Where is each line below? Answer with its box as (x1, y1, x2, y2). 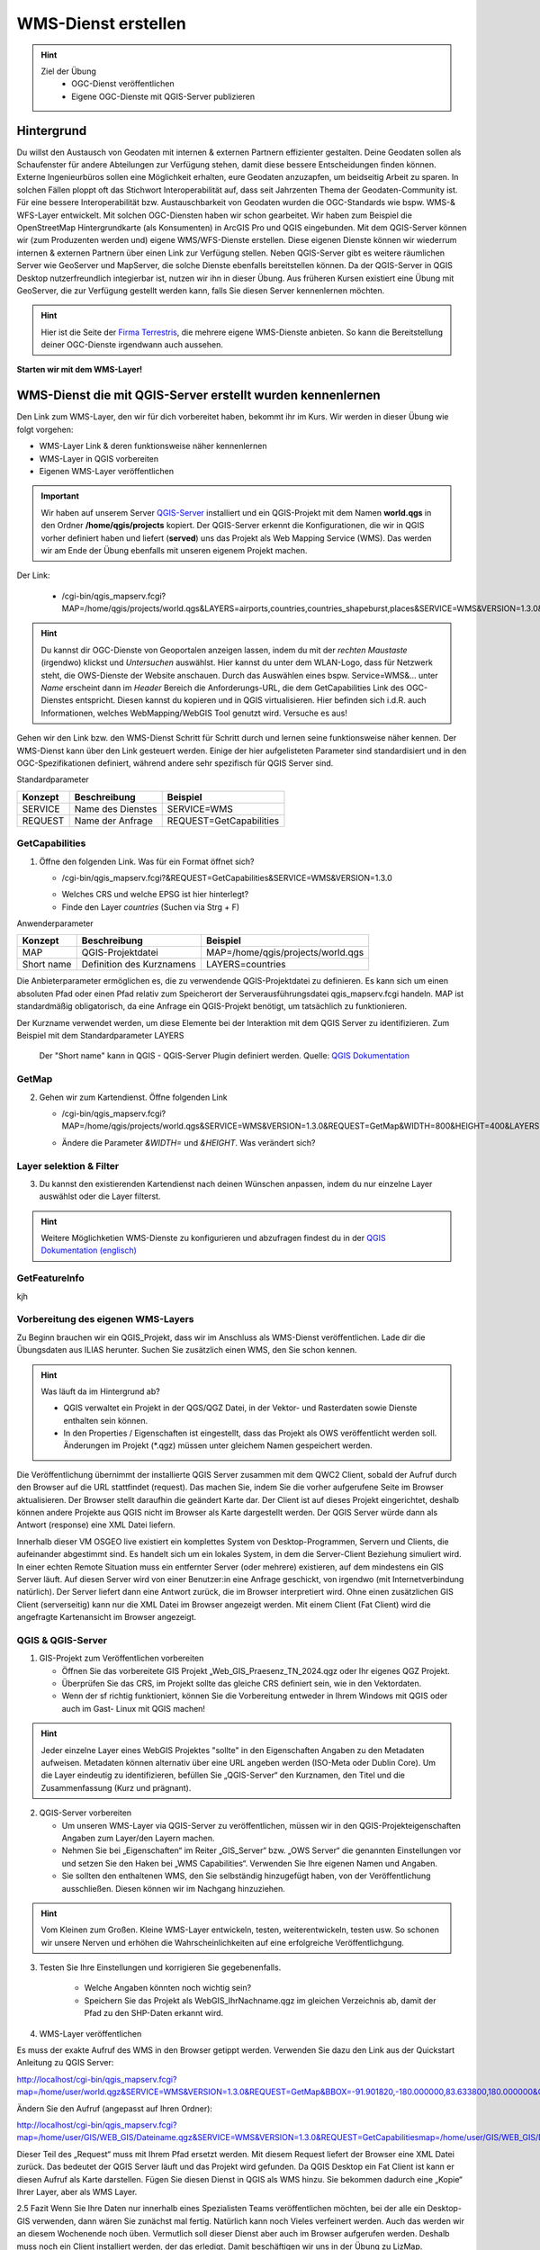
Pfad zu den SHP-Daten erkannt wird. (84, 2008, 224, 2019)
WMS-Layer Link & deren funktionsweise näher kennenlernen (39, 441, 267, 452)
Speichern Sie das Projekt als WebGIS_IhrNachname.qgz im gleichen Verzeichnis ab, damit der (84, 1994, 436, 2006)
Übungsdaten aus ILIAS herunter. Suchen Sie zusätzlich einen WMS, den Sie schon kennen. (16, 1345, 357, 1355)
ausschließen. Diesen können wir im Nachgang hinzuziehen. (61, 1883, 285, 1894)
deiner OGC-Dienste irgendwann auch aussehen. (40, 339, 224, 350)
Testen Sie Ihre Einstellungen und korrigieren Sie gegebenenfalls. (39, 1962, 282, 1973)
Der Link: (16, 570, 50, 580)
